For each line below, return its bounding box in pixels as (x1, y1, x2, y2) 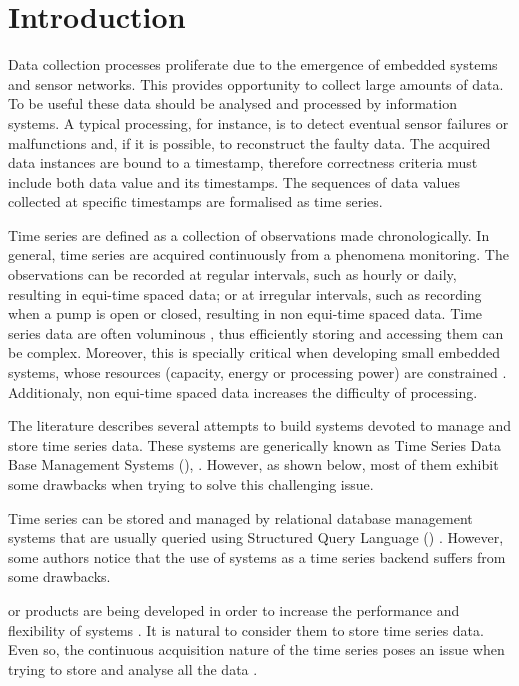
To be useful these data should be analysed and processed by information (8, 93, 457, 114)
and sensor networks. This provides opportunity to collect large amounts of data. (8, 73, 504, 94)
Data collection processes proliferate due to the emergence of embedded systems (8, 54, 498, 75)
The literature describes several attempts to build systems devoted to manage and (8, 415, 512, 436)
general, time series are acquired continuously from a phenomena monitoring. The (8, 244, 509, 265)
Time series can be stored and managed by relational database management (8, 507, 473, 528)
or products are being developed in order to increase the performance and (8, 599, 460, 620)
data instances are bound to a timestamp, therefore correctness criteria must (8, 152, 478, 173)
